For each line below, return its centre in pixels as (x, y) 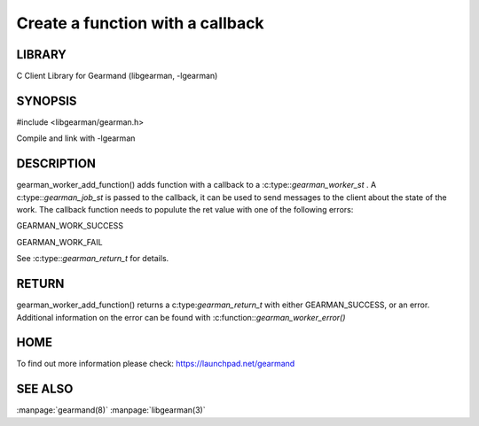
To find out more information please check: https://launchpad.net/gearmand (156, 364)
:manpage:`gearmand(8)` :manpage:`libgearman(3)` (111, 410)
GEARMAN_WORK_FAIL (59, 242)
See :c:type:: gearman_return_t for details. (93, 259)
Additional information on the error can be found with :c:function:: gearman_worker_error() (181, 317)
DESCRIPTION (56, 164)
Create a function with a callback (141, 23)
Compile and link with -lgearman (76, 138)
